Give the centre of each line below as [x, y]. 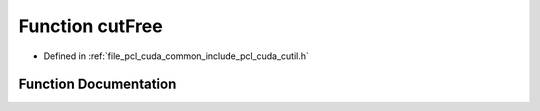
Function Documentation [97, 84]
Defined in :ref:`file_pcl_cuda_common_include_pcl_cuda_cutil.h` [176, 56]
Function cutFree [91, 26]
